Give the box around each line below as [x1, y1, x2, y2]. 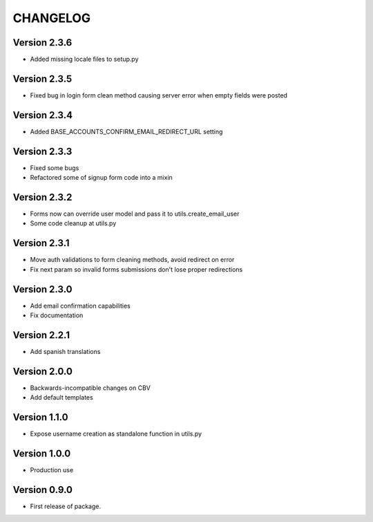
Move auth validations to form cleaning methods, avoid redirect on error [30, 256, 235, 264]
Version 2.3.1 [12, 237, 70, 249]
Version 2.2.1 [12, 329, 70, 341]
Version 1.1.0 [12, 411, 68, 423]
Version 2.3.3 [12, 145, 73, 157]
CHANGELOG [12, 10, 91, 26]
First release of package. [30, 502, 102, 510]
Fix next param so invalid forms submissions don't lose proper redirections [30, 265, 243, 273]
